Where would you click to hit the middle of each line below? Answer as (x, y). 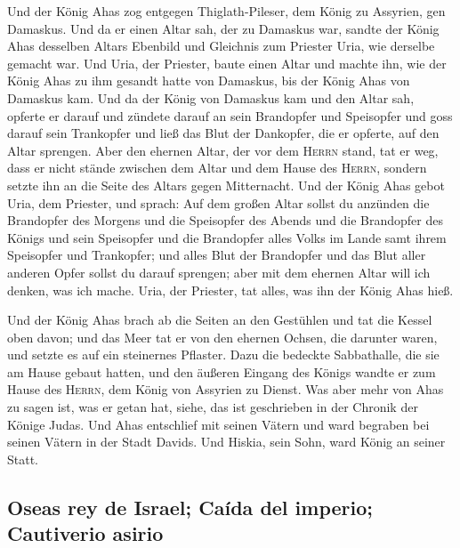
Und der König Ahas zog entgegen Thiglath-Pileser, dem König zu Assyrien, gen (226, 11)
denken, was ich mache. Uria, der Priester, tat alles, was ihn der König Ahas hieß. (230, 290)
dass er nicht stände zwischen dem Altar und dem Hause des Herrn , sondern (217, 168)
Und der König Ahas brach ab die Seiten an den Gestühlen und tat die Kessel (220, 320)
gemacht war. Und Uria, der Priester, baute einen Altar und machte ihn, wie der (227, 63)
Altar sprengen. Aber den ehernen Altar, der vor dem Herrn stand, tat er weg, (223, 150)
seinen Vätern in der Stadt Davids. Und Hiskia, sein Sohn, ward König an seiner (226, 442)
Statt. (23, 459)
